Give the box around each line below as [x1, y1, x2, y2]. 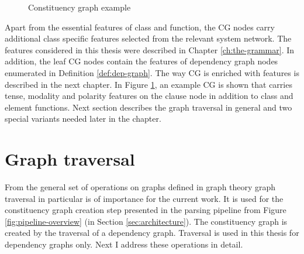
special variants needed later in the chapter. [5, 112, 161, 125]
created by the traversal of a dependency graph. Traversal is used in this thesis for [5, 226, 299, 239]
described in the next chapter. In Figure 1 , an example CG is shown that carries [5, 78, 292, 90]
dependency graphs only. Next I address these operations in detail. [5, 238, 243, 250]
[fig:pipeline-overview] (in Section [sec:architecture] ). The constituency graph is [5, 215, 288, 227]
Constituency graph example [28, 1, 131, 13]
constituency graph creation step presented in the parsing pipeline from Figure [5, 204, 286, 216]
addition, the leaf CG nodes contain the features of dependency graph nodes [5, 55, 278, 67]
